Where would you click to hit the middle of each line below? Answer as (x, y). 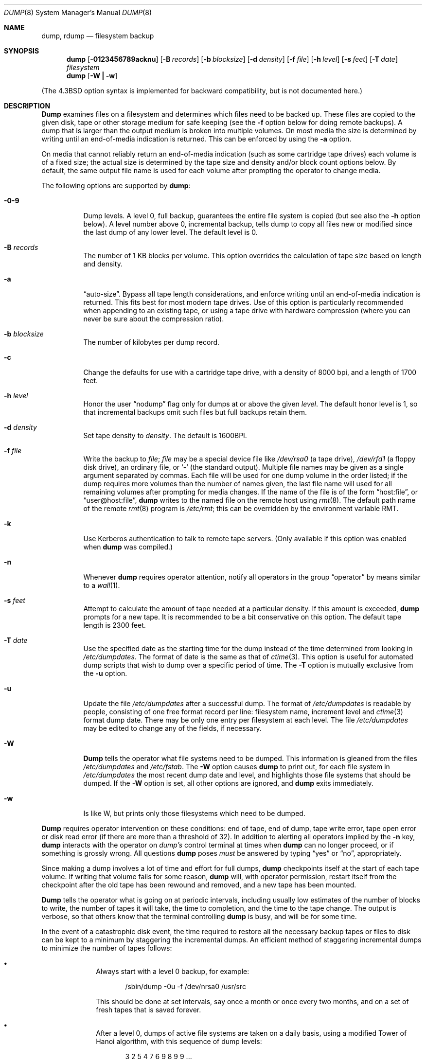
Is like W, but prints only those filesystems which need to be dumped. (194, 813)
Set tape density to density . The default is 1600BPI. (165, 435)
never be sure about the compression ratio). (154, 319)
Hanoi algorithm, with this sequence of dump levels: (179, 1041)
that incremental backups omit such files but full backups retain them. (195, 412)
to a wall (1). (102, 585)
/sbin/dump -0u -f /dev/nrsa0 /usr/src (186, 986)
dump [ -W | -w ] (92, 76)
